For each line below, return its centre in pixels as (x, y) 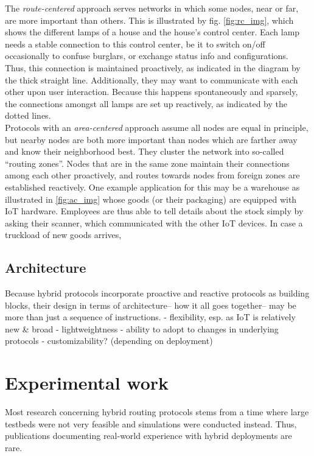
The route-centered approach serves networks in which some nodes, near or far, (152, 8)
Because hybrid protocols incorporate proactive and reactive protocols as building (157, 293)
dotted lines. (28, 115)
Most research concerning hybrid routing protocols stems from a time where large (157, 412)
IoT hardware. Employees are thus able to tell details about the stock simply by (154, 211)
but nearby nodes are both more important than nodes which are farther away (151, 139)
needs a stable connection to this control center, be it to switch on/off (135, 44)
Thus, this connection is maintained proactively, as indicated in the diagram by (153, 67)
